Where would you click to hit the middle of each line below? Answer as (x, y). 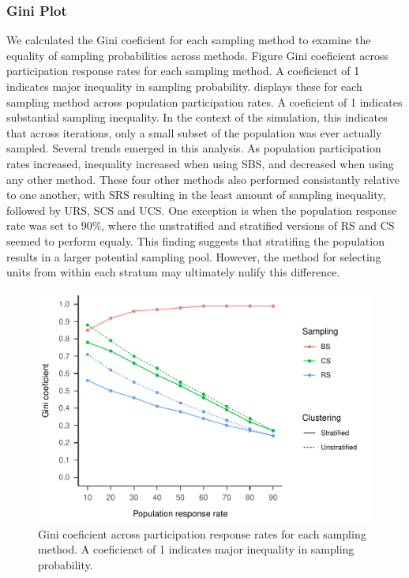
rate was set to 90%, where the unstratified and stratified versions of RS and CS (201, 225)
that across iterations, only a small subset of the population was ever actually (194, 132)
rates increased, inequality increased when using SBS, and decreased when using (200, 163)
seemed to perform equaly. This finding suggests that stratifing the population (195, 240)
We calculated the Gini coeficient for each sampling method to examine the (189, 40)
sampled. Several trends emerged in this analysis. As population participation (194, 148)
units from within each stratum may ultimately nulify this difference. (173, 272)
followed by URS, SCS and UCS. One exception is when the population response (202, 210)
